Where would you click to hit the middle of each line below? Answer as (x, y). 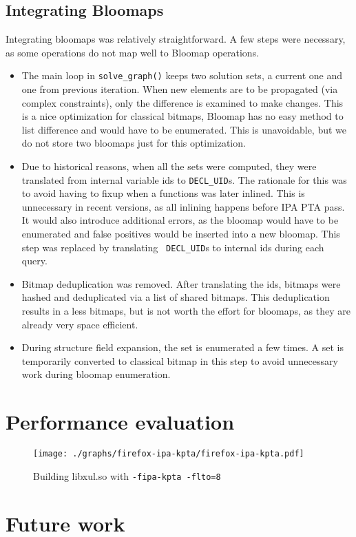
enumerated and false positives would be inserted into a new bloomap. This (181, 234)
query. (34, 261)
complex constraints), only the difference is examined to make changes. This (182, 102)
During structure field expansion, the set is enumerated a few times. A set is (182, 347)
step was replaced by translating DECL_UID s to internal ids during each (173, 247)
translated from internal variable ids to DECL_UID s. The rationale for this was (184, 179)
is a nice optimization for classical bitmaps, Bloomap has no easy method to (182, 116)
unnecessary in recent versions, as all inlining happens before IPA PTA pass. (183, 206)
